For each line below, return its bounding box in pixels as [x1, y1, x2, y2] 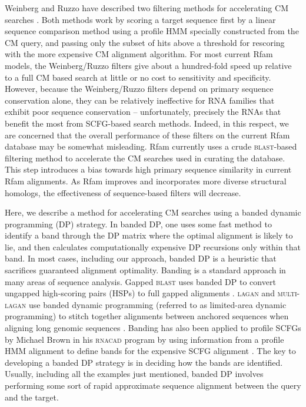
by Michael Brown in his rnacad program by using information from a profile [5, 333, 284, 345]
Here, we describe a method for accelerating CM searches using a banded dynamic [5, 206, 301, 219]
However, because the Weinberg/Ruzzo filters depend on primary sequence [5, 82, 274, 95]
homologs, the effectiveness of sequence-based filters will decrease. [5, 186, 241, 198]
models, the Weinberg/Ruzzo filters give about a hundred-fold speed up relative [5, 59, 292, 71]
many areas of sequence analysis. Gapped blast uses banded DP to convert [5, 275, 276, 287]
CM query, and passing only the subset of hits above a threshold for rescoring [5, 36, 285, 48]
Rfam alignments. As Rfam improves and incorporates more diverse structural [5, 174, 287, 187]
